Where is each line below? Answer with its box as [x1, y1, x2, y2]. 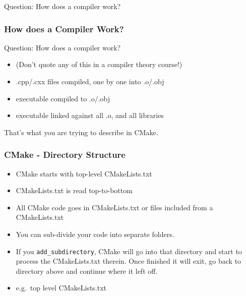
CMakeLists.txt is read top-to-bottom [16, 185, 133, 196]
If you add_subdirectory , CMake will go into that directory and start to [16, 246, 242, 256]
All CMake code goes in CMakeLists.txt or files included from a [16, 202, 213, 212]
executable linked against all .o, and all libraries [16, 110, 164, 121]
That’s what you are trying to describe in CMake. [4, 127, 158, 137]
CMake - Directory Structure [4, 148, 126, 161]
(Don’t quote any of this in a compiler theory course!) [16, 59, 182, 70]
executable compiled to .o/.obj [16, 93, 110, 103]
